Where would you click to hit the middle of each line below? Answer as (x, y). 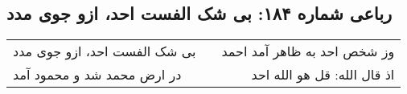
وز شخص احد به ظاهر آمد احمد (308, 51)
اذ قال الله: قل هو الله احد (323, 75)
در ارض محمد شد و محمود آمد (97, 75)
